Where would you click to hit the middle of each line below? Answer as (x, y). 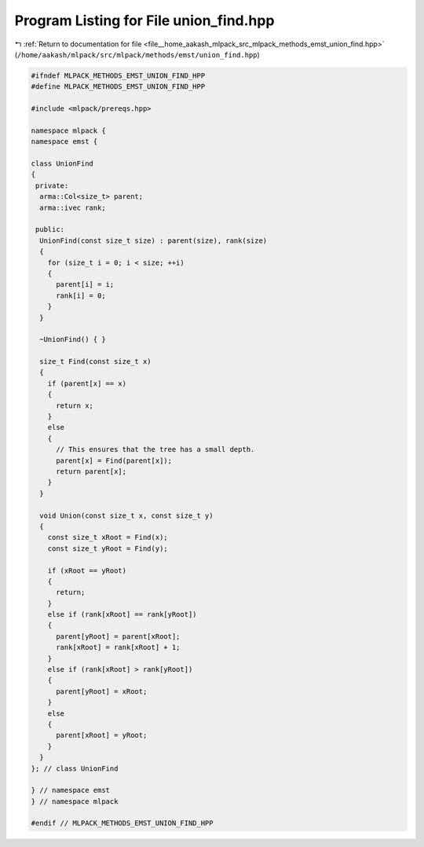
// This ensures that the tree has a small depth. (155, 449)
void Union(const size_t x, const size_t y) (126, 515)
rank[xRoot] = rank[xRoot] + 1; (118, 647)
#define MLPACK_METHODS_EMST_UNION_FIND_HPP (118, 87)
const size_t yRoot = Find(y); (108, 548)
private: (52, 185)
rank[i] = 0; (81, 295)
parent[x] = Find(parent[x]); (114, 460)
